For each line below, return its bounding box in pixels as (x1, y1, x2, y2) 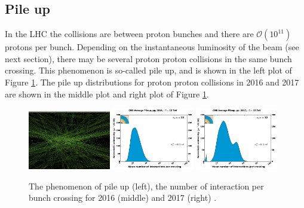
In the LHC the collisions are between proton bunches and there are (5, 27, 254, 40)
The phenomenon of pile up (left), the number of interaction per (29, 179, 264, 192)
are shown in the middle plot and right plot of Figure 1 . (5, 87, 209, 100)
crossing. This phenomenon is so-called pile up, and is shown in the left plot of (5, 64, 292, 77)
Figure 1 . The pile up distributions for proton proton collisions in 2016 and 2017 (5, 75, 299, 88)
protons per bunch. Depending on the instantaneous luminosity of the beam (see (5, 41, 299, 53)
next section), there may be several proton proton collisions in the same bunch (5, 52, 292, 65)
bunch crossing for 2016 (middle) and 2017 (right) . (29, 191, 217, 204)
